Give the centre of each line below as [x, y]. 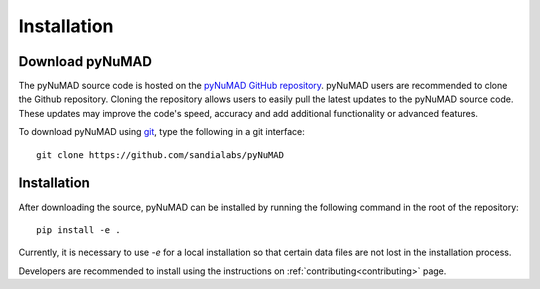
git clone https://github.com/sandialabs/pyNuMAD [160, 154]
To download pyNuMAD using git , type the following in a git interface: [161, 132]
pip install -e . [78, 229]
